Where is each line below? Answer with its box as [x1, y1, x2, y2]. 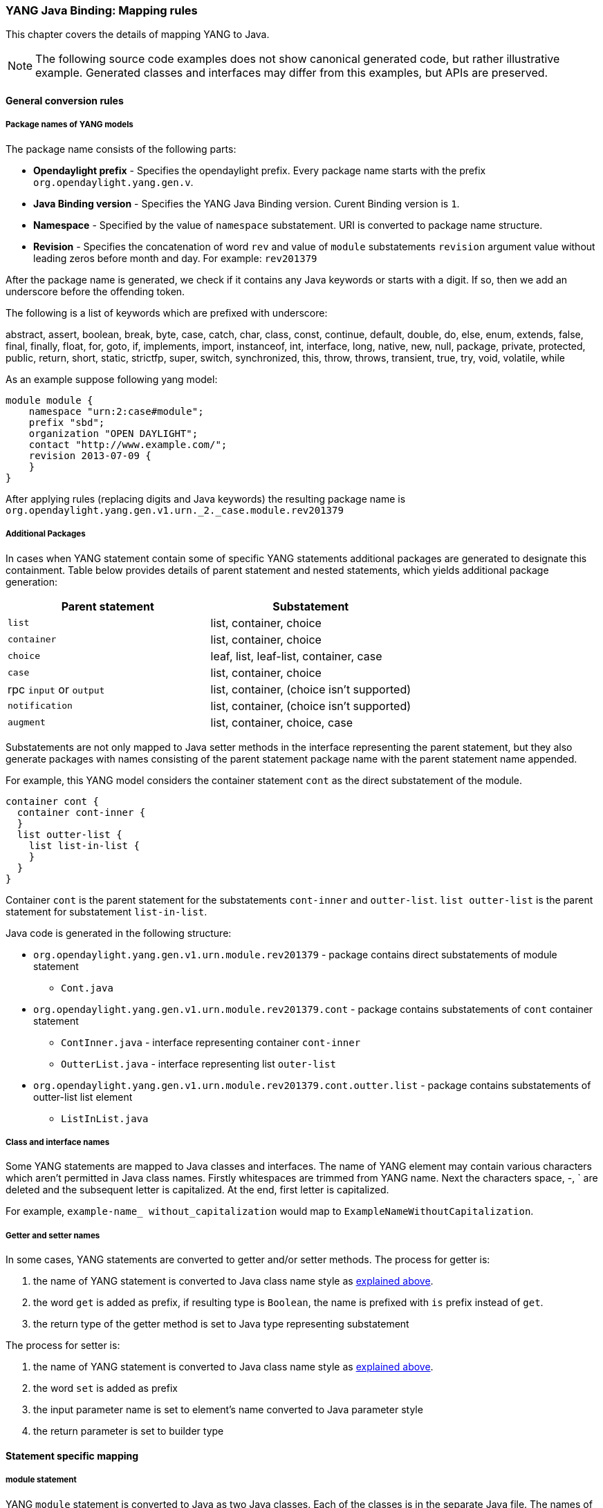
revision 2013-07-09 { [28, 449, 151, 461]
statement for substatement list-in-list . [6, 905, 207, 918]
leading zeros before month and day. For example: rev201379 [33, 252, 317, 264]
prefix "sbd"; [28, 416, 105, 428]
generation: [6, 575, 57, 588]
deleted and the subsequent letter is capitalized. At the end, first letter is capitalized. [6, 1184, 389, 1196]
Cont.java [61, 982, 113, 994]
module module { [6, 394, 93, 406]
